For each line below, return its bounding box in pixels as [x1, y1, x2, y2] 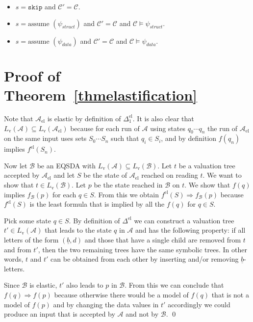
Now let [4, 160, 27, 170]
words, [4, 254, 24, 264]
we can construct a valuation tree [134, 215, 234, 225]
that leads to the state [45, 225, 112, 235]
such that [111, 133, 139, 143]
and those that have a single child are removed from [84, 235, 241, 245]
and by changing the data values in [53, 299, 159, 309]
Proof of [4, 65, 60, 85]
